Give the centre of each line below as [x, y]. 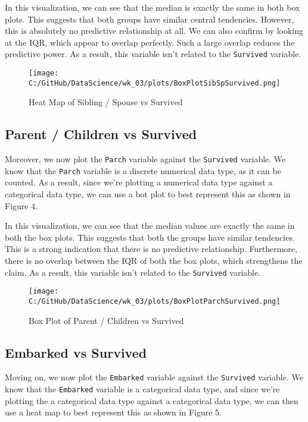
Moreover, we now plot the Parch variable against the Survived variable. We [145, 159]
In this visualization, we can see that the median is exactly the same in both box [153, 7]
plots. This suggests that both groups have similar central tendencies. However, [150, 19]
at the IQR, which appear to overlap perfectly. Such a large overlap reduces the [150, 42]
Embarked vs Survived [76, 352]
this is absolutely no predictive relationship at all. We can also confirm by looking [154, 31]
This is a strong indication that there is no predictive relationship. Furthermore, [151, 249]
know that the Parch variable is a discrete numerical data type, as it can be [143, 170]
